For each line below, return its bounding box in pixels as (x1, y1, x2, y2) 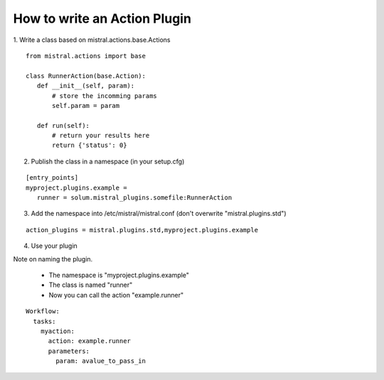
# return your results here (52, 131, 150, 140)
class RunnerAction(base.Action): (26, 72, 146, 80)
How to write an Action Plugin (13, 11, 192, 26)
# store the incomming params (52, 92, 158, 99)
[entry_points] (26, 174, 79, 182)
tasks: (33, 317, 56, 325)
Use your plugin (31, 241, 78, 250)
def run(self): (36, 121, 90, 129)
